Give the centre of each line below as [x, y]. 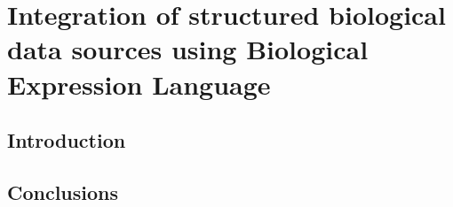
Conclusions [63, 192]
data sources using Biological [188, 49]
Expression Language [139, 84]
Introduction [67, 140]
